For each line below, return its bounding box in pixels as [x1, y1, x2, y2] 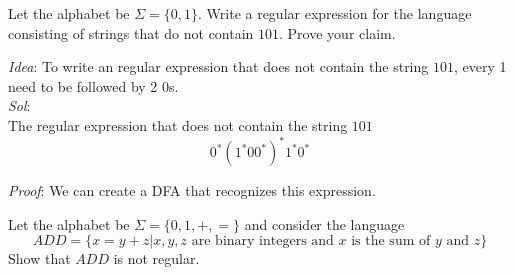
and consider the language [244, 213, 405, 234]
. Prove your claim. [279, 22, 396, 43]
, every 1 [453, 56, 507, 77]
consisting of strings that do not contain [8, 22, 254, 43]
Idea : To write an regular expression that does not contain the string [8, 56, 429, 77]
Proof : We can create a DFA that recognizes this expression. [8, 180, 376, 201]
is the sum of [351, 234, 431, 249]
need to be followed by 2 [8, 75, 158, 96]
